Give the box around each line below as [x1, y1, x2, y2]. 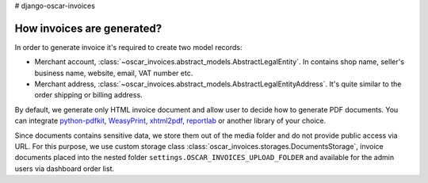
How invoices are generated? [14, 21, 162, 35]
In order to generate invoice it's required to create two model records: [14, 42, 243, 51]
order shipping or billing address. [34, 90, 143, 100]
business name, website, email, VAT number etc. [34, 68, 193, 78]
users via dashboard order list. [14, 163, 115, 173]
